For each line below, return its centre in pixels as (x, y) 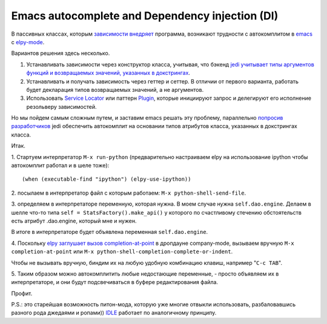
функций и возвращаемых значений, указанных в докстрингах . (108, 73)
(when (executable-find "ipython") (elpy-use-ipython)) (107, 179)
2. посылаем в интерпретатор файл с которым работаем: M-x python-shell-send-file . (129, 193)
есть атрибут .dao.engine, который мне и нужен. (74, 221)
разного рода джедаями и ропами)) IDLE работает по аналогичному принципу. (114, 313)
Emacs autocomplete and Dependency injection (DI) (145, 16)
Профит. (22, 293)
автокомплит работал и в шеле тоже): (60, 166)
